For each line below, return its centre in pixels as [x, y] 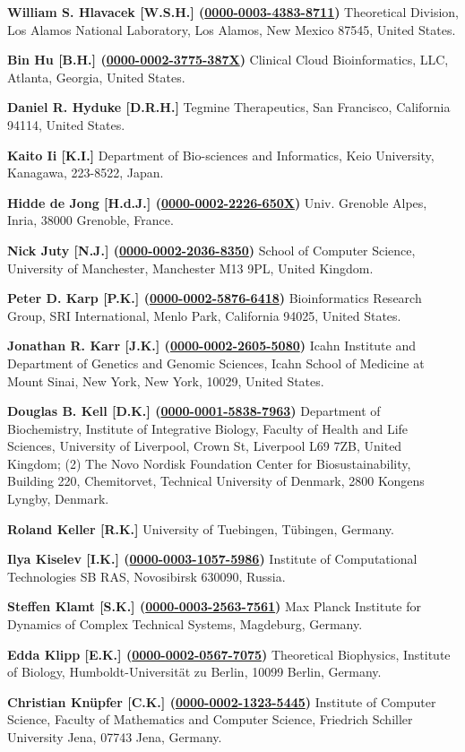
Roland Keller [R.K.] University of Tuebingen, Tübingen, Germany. [201, 528]
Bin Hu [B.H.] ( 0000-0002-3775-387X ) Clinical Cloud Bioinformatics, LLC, [228, 60]
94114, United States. [66, 124]
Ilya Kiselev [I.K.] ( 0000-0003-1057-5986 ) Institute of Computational [212, 559]
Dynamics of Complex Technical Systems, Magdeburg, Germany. [185, 624]
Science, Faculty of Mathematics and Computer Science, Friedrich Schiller [210, 719]
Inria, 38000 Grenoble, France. [90, 220]
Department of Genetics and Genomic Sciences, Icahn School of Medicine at [216, 363]
